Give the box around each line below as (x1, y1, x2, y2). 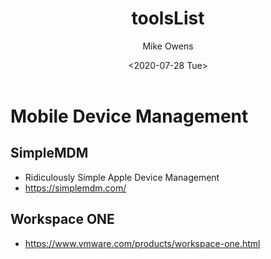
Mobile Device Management (10, 105, 249, 127)
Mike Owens (142, 40, 194, 52)
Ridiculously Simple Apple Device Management (24, 171, 220, 183)
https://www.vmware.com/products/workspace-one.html (24, 237, 261, 249)
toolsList (131, 7, 205, 30)
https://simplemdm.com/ (24, 182, 127, 194)
